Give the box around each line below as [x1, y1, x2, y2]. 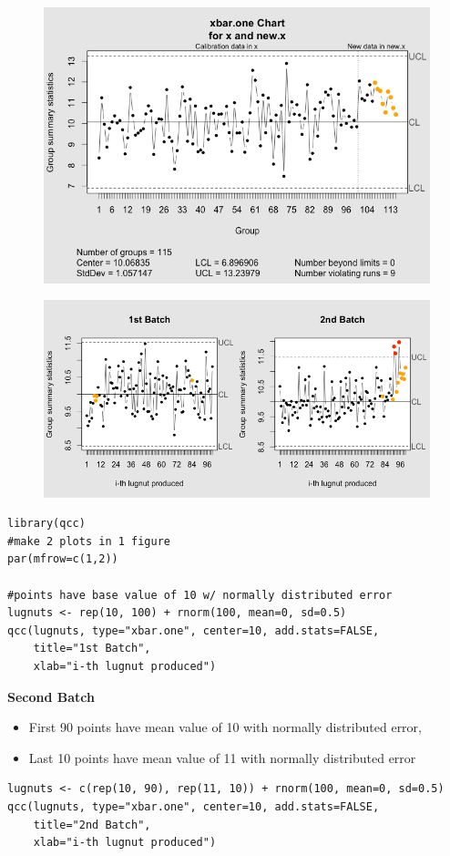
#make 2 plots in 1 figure [7, 534, 170, 548]
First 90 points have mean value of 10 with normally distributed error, [28, 717, 422, 737]
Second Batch [7, 686, 95, 706]
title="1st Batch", [33, 642, 151, 655]
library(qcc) [7, 517, 86, 531]
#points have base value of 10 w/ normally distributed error [7, 588, 393, 602]
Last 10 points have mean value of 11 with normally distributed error [28, 748, 416, 767]
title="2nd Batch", [33, 818, 151, 831]
